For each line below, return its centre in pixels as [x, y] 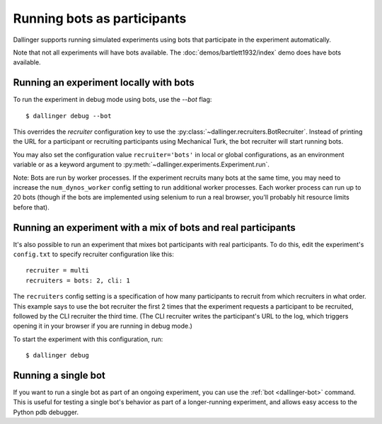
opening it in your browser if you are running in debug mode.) [103, 326]
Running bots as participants [100, 18]
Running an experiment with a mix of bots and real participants [155, 228]
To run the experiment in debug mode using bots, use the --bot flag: [112, 100]
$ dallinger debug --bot [69, 116]
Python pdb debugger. [46, 412]
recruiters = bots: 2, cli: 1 [78, 280]
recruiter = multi [58, 270]
